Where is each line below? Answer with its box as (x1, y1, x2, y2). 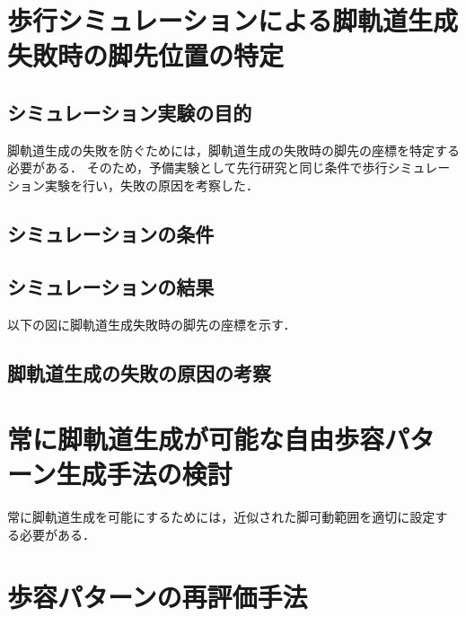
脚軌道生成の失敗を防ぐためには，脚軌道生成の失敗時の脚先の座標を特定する (7, 140, 460, 159)
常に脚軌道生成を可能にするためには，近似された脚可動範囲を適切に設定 (7, 507, 435, 526)
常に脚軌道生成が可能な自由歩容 (7, 420, 385, 457)
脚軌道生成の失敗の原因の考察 (7, 358, 271, 386)
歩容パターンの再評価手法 (7, 577, 308, 614)
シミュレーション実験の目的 (7, 98, 252, 126)
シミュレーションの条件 (7, 219, 215, 247)
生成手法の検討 (56, 455, 233, 492)
